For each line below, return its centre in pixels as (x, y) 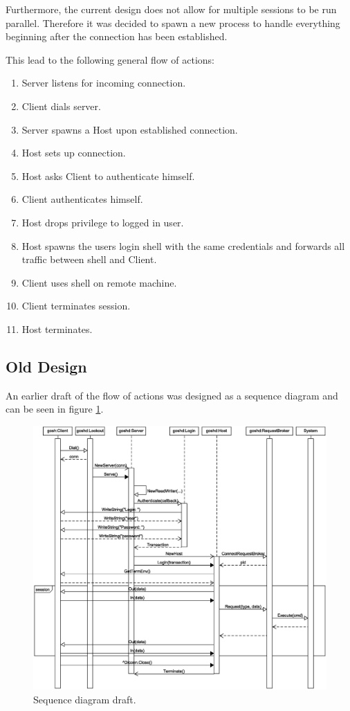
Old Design (46, 366)
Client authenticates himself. (82, 199)
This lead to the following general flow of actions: (110, 59)
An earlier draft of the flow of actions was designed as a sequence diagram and (172, 395)
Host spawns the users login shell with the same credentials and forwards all (183, 245)
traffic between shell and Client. (89, 259)
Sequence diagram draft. (85, 699)
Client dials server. (61, 106)
